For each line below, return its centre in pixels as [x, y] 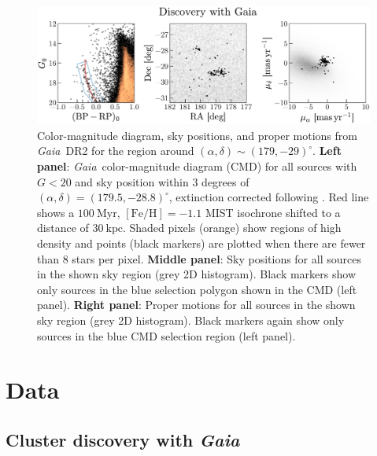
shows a [56, 212]
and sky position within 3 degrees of [162, 181]
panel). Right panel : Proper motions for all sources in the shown [196, 305]
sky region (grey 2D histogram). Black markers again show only [191, 320]
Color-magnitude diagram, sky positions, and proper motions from [197, 135]
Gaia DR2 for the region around [116, 151]
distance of [63, 228]
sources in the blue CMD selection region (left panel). [166, 335]
